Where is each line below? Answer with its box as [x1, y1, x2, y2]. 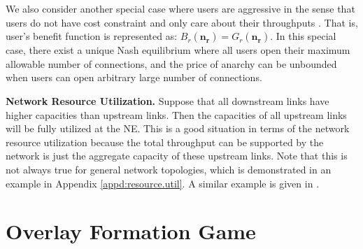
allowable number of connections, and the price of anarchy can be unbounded [6, 56, 337, 71]
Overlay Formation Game [6, 217, 256, 246]
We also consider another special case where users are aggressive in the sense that [6, 1, 355, 15]
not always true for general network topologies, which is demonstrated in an [6, 162, 332, 176]
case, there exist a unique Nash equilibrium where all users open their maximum [6, 43, 350, 57]
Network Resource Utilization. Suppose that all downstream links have [6, 93, 329, 108]
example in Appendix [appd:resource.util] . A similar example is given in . [6, 176, 320, 190]
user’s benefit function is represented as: [6, 29, 178, 43]
